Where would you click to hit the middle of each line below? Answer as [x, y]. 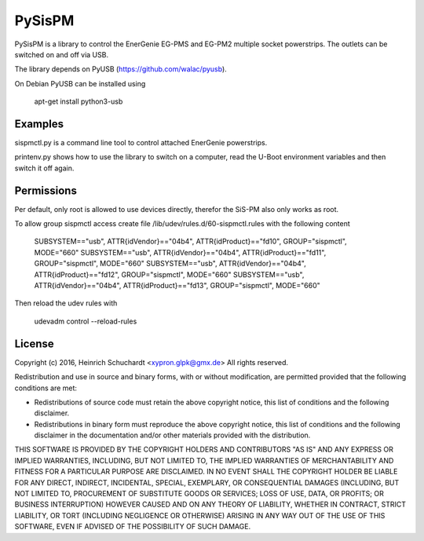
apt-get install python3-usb [79, 101]
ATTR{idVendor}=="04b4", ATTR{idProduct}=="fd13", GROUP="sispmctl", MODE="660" [177, 286]
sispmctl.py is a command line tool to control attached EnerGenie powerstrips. [141, 143]
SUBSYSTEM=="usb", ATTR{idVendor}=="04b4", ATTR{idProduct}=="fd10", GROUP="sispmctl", [190, 241]
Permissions [46, 190]
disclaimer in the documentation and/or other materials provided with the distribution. [172, 435]
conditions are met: [46, 388]
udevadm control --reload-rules [86, 321]
